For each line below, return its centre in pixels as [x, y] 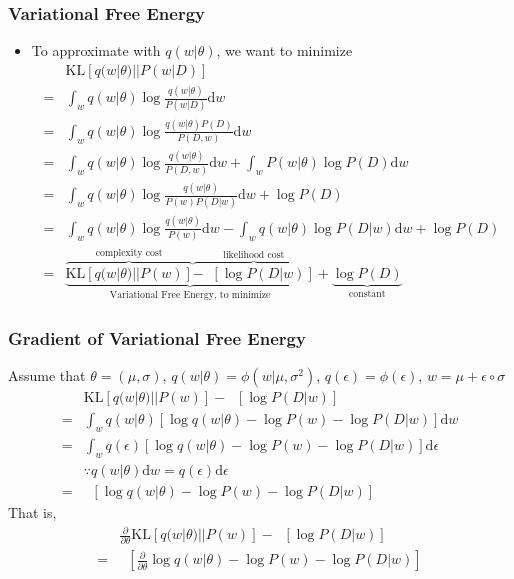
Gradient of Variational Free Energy [157, 337]
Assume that [47, 375]
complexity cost [129, 252]
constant [367, 294]
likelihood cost [254, 254]
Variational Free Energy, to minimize [190, 295]
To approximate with [96, 50]
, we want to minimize [284, 50]
